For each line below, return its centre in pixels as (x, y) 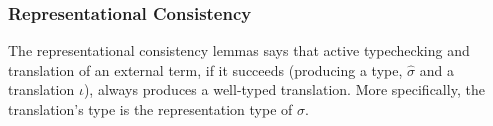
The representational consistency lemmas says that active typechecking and (239, 50)
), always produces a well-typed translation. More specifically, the (284, 89)
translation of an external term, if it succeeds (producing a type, (205, 69)
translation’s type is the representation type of (150, 109)
